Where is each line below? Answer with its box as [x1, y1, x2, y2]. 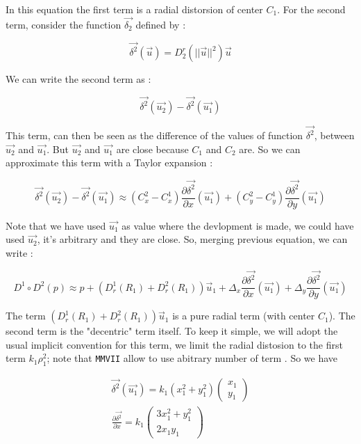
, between [314, 128, 355, 143]
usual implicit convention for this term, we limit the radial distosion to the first [6, 337, 343, 351]
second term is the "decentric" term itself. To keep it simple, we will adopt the [6, 324, 338, 338]
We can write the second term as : [6, 72, 151, 86]
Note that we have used [6, 218, 106, 232]
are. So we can [239, 141, 301, 156]
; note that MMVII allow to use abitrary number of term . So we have [47, 351, 338, 365]
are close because [116, 141, 189, 156]
